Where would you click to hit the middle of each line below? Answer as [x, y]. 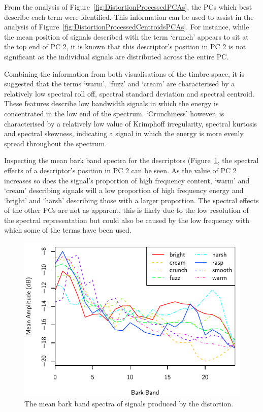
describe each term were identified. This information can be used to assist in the [129, 17]
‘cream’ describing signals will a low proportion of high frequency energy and [124, 190]
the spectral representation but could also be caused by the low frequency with [127, 220]
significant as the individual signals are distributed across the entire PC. [117, 56]
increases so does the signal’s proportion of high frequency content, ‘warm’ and [127, 180]
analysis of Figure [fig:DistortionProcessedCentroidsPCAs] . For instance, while [127, 27]
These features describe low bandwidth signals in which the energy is [111, 103]
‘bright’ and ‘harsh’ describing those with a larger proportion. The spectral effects [131, 200]
